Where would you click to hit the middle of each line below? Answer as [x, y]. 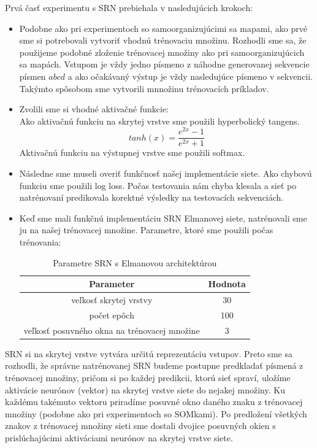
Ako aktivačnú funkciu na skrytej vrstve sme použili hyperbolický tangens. [159, 121]
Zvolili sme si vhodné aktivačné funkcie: [94, 109]
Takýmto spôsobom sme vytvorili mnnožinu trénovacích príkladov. [144, 88]
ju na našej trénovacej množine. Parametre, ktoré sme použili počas [146, 230]
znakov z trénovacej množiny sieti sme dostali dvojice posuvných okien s [140, 426]
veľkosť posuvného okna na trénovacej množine [112, 330]
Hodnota [227, 284]
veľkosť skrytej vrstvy [112, 300]
